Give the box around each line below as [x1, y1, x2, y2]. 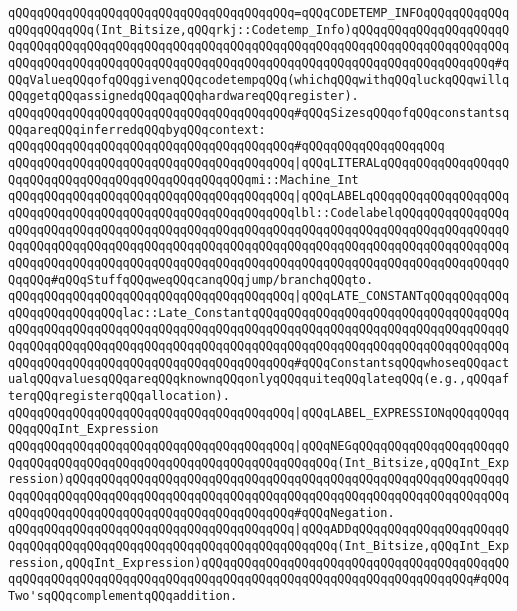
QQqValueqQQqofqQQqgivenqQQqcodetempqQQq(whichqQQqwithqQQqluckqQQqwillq [8, 72, 510, 87]
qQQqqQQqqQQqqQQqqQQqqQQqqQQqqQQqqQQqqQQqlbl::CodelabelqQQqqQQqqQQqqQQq [8, 205, 510, 220]
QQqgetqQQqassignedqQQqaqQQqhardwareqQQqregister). [8, 89, 359, 104]
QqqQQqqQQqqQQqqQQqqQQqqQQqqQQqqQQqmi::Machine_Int [8, 172, 359, 187]
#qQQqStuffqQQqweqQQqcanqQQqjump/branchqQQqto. [50, 272, 374, 287]
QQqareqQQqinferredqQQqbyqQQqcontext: [8, 122, 266, 137]
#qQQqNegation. [294, 505, 395, 520]
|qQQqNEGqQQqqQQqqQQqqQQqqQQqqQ [294, 439, 510, 454]
